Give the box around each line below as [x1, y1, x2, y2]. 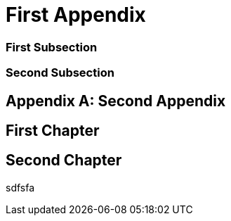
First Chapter [6, 121, 100, 139]
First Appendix [6, 3, 146, 27]
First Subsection [6, 39, 98, 54]
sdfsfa [6, 181, 35, 194]
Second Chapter [6, 151, 122, 170]
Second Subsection [6, 65, 114, 80]
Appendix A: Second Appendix [6, 91, 226, 110]
